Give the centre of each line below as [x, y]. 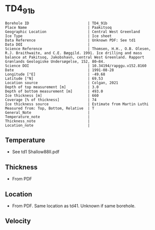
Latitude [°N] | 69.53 [54, 78]
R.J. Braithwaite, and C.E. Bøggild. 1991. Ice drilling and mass [74, 53]
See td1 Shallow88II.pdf [36, 152]
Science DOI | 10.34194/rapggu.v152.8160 [76, 66]
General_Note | [48, 112]
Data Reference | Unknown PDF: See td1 [70, 40]
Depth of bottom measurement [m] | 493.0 [54, 91]
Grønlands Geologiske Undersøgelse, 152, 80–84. [55, 61]
